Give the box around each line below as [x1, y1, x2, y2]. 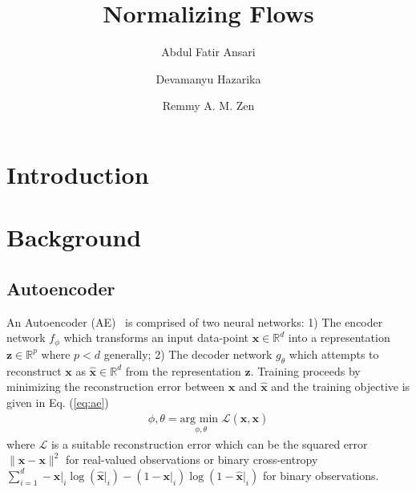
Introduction [6, 157, 149, 190]
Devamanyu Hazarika [155, 70, 261, 87]
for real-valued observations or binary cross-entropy [65, 451, 318, 468]
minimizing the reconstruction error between [6, 378, 225, 395]
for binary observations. [262, 466, 379, 483]
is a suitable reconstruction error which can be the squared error [50, 435, 368, 452]
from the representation [125, 362, 241, 379]
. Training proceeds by [250, 362, 361, 379]
